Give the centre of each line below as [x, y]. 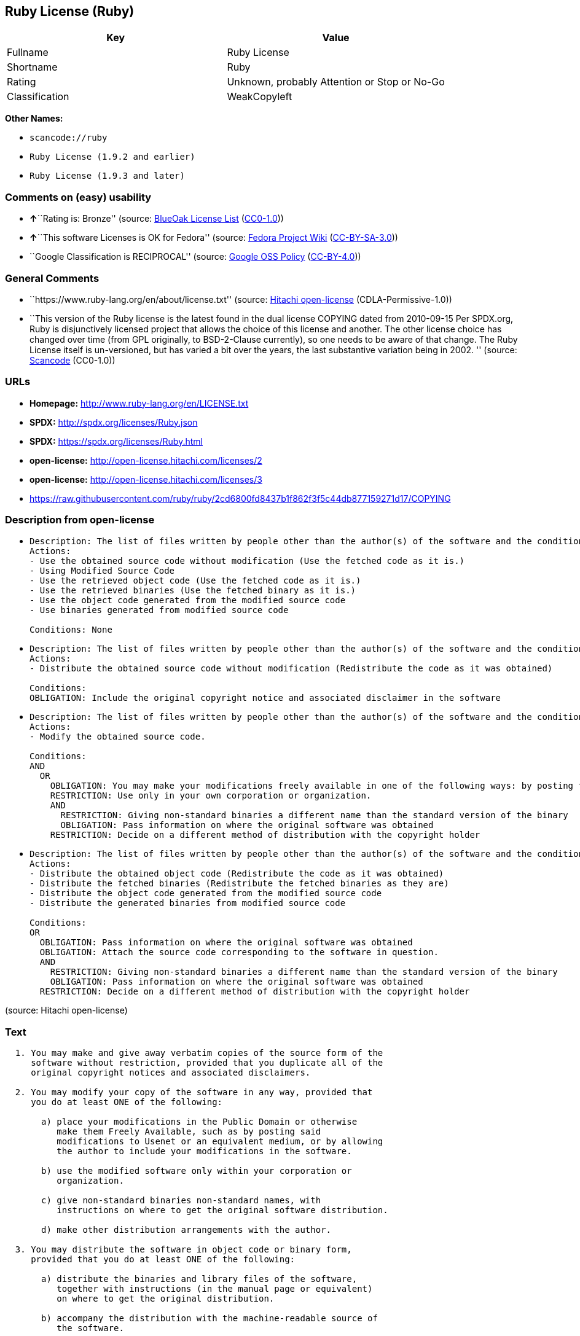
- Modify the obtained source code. [118, 737]
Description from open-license [80, 520]
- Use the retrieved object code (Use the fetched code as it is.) [195, 581]
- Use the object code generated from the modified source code [188, 600]
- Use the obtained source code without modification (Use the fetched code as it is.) [247, 561]
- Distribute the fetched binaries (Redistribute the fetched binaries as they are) [239, 884]
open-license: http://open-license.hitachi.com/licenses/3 [146, 479]
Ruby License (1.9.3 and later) [107, 176]
